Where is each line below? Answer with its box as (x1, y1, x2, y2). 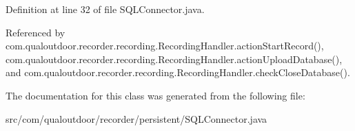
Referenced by (6, 25, 65, 39)
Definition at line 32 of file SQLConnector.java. (6, 2, 205, 16)
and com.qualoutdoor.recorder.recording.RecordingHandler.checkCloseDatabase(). (6, 65, 350, 80)
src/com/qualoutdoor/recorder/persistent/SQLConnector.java (6, 111, 267, 126)
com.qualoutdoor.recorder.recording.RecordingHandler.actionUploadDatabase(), (6, 51, 343, 66)
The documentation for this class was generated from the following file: (6, 88, 305, 102)
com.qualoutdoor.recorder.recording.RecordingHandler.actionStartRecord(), (6, 38, 324, 53)
